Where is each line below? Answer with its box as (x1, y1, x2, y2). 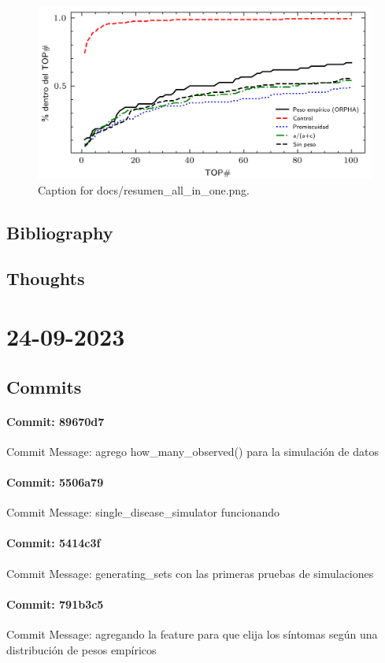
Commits (6, 374, 82, 398)
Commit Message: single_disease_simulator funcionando (6, 504, 279, 520)
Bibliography (6, 220, 113, 244)
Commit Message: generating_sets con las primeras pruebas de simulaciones (6, 565, 374, 581)
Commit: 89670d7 (6, 413, 105, 429)
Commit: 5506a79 (6, 473, 104, 490)
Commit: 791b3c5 (6, 595, 104, 612)
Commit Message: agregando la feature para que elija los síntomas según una (6, 625, 378, 642)
